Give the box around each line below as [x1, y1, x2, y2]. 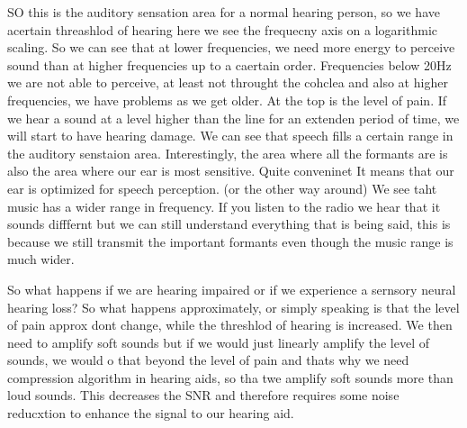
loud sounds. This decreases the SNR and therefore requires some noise [7, 386, 400, 405]
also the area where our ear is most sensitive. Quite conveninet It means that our [7, 161, 454, 180]
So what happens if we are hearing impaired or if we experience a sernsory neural [7, 279, 456, 298]
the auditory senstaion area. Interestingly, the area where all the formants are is [7, 143, 448, 162]
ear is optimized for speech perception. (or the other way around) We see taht [7, 178, 437, 197]
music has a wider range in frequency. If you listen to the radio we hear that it [7, 196, 441, 215]
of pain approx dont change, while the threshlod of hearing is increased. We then [7, 315, 453, 334]
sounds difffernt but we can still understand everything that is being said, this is [7, 214, 451, 233]
